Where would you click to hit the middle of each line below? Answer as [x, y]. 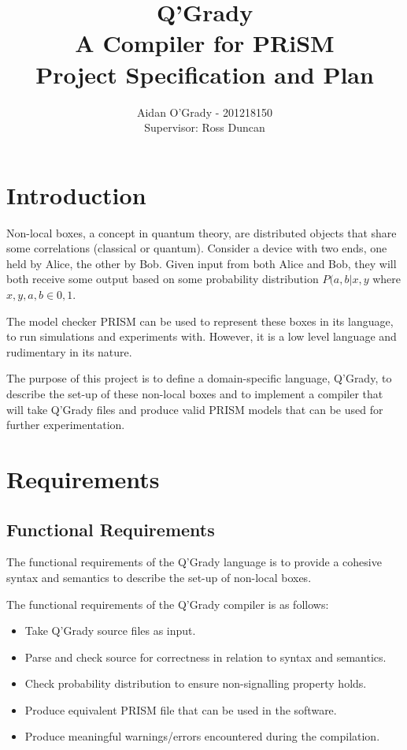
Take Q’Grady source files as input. [110, 631]
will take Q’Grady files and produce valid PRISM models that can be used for [195, 409]
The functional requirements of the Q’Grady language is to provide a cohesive [194, 562]
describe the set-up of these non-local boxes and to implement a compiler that [195, 393]
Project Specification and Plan [205, 74]
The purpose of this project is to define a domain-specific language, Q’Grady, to [199, 378]
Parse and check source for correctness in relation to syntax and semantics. [205, 657]
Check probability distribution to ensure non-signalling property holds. [196, 683]
